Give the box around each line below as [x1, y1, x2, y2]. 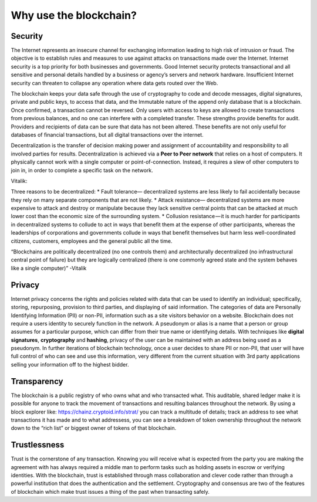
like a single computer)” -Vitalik [11, 264, 87, 272]
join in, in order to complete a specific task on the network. [11, 167, 154, 174]
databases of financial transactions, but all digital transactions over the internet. [11, 131, 204, 138]
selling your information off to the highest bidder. [11, 361, 129, 368]
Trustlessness [11, 440, 65, 450]
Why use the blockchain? [11, 9, 137, 22]
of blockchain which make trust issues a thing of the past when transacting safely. [11, 488, 210, 495]
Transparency [11, 376, 63, 386]
